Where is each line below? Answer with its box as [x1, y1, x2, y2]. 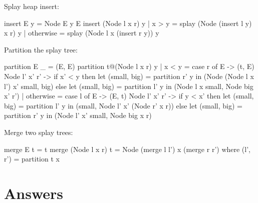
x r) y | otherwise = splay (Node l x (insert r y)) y [4, 27, 159, 38]
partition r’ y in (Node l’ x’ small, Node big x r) [4, 110, 152, 120]
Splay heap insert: [4, 1, 59, 11]
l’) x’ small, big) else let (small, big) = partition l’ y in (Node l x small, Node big [4, 80, 253, 91]
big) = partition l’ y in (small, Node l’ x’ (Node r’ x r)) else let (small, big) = [4, 100, 242, 110]
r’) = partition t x [4, 153, 60, 164]
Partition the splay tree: [4, 44, 78, 54]
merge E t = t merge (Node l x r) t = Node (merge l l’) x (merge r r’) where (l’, [4, 143, 250, 154]
